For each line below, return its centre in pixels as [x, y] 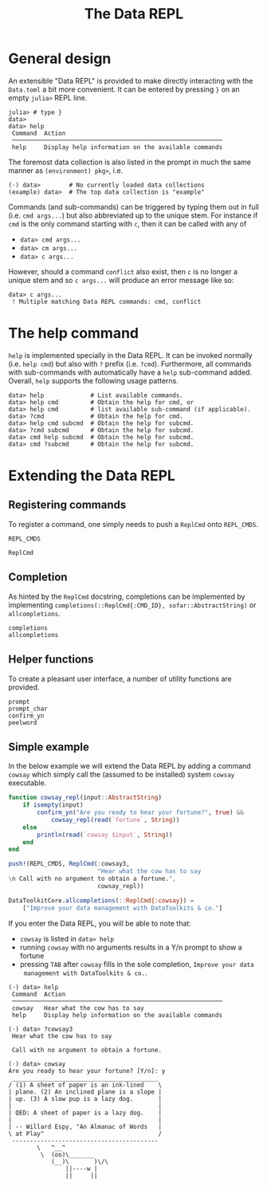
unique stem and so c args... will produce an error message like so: [121, 280]
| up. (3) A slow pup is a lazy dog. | [85, 1099]
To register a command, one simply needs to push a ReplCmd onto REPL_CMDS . [133, 524]
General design [60, 59]
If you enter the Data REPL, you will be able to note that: [100, 923]
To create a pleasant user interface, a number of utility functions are [120, 678]
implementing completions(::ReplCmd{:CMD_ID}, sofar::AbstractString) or [132, 605]
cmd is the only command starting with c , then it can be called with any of [128, 223]
